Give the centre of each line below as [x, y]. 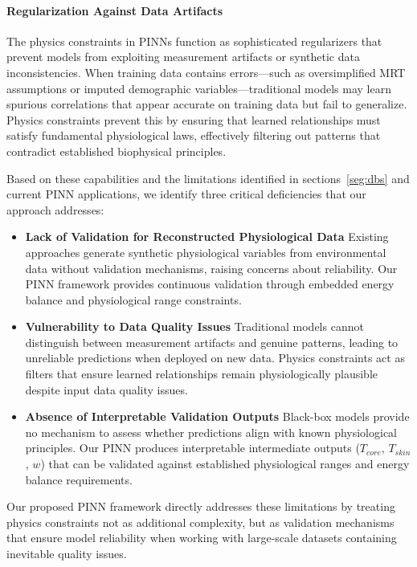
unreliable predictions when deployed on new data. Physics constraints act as [215, 358]
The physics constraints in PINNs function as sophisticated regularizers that [194, 41]
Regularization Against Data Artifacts [114, 10]
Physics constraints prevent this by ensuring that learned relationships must [194, 119]
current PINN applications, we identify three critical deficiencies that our [186, 194]
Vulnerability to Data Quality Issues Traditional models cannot [194, 326]
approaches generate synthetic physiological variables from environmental [206, 252]
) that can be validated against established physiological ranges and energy [225, 464]
